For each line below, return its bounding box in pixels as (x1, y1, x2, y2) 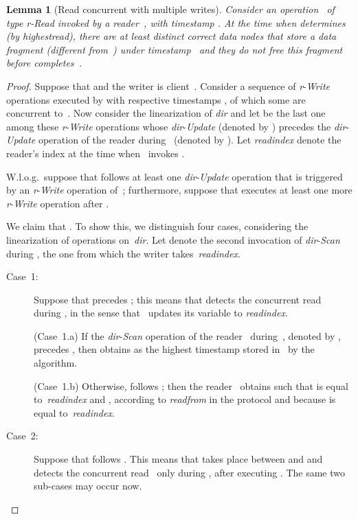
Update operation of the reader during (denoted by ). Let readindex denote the (6, 132, 342, 147)
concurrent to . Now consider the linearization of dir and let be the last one (6, 106, 326, 120)
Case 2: (6, 428, 38, 443)
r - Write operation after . (6, 196, 109, 210)
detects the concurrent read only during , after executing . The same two (34, 465, 345, 479)
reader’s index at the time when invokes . (6, 146, 185, 160)
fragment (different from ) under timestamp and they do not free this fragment (6, 42, 343, 56)
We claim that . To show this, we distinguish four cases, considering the (6, 219, 309, 233)
